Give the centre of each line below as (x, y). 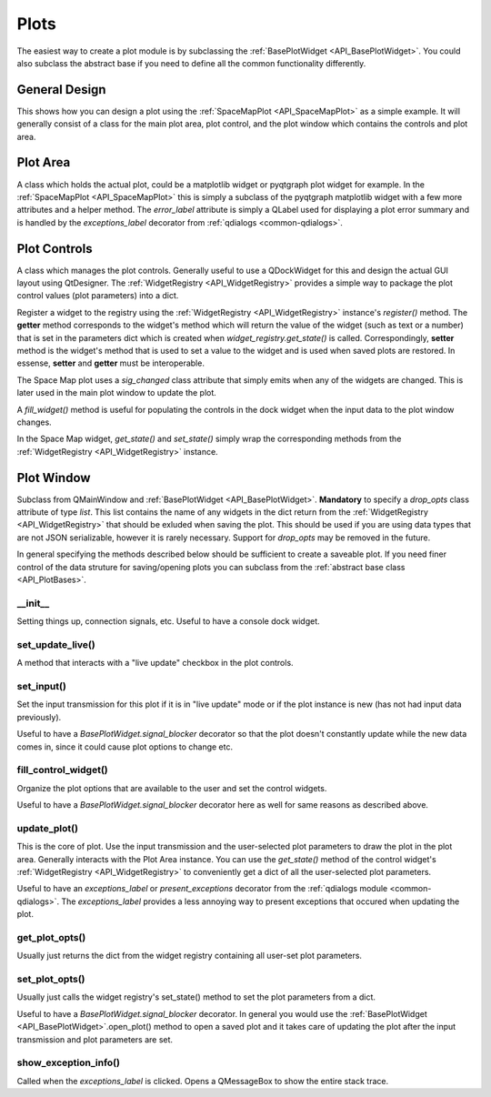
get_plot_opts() (51, 937)
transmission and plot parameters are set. (95, 1039)
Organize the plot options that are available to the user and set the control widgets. (172, 788)
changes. (34, 422)
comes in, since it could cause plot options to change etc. (125, 747)
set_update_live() (56, 644)
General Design (61, 90)
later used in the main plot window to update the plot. (117, 393)
